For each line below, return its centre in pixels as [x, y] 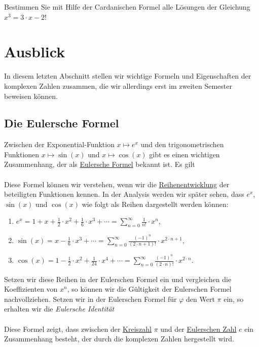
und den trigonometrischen [182, 144]
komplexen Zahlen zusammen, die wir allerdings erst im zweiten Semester [118, 85]
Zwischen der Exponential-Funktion [59, 144]
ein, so [234, 299]
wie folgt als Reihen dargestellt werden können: [155, 204]
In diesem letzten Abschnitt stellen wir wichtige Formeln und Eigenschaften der [128, 76]
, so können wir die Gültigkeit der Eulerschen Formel [149, 289]
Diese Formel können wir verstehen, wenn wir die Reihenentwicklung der [117, 184]
